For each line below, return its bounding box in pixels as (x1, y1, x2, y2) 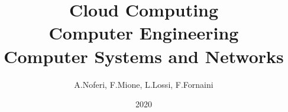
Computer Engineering (48, 21, 239, 45)
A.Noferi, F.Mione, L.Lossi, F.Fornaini (74, 78, 213, 90)
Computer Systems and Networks (4, 44, 284, 68)
